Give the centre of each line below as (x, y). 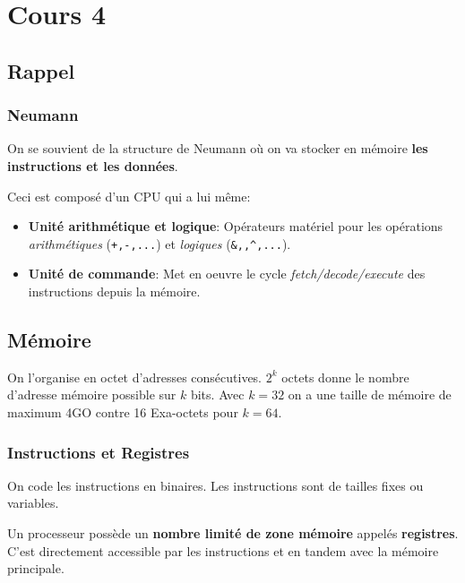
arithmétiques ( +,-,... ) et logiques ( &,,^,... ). (159, 243)
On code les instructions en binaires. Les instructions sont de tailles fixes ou (215, 485)
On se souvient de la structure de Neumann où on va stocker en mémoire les (218, 148)
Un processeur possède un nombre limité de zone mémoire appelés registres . (233, 532)
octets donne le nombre (345, 377)
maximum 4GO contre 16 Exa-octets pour (123, 412)
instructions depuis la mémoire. (114, 291)
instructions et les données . (93, 165)
